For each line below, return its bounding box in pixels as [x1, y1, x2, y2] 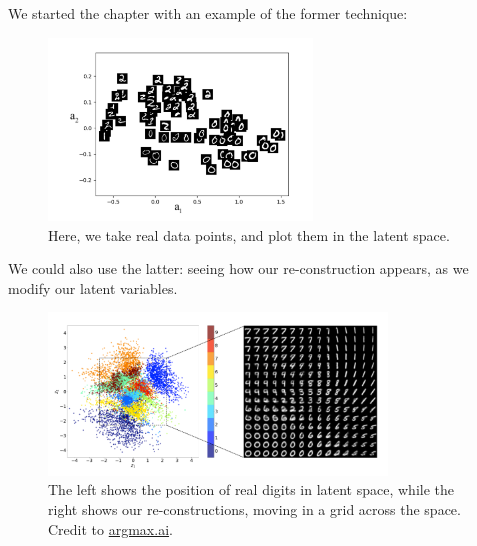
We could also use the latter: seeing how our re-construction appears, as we [8, 258, 469, 279]
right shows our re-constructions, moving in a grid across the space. [48, 498, 461, 519]
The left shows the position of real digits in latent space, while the [48, 479, 455, 500]
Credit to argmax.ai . [48, 518, 173, 539]
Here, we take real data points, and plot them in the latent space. [48, 224, 450, 245]
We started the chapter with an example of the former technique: [8, 3, 408, 23]
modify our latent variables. [8, 277, 178, 298]
